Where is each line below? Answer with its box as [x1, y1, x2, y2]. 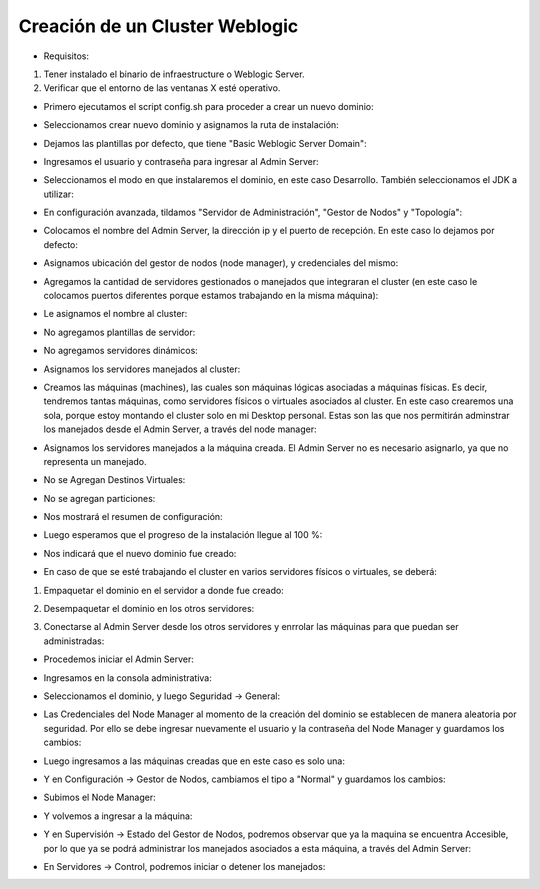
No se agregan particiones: [43, 492, 156, 504]
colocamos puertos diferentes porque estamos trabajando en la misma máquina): [43, 290, 379, 302]
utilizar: [43, 188, 74, 200]
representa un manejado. [43, 455, 147, 467]
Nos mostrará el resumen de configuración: [43, 511, 224, 523]
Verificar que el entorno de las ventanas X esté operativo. [43, 82, 281, 94]
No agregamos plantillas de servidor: [43, 326, 196, 338]
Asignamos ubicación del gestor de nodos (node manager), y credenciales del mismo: [43, 257, 399, 269]
